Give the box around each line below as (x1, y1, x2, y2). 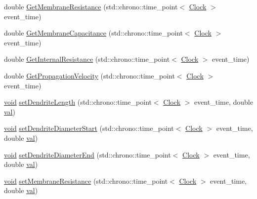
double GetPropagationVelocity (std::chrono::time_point (4, 70, 175, 80)
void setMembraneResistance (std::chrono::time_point (4, 175, 168, 186)
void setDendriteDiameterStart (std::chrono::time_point (4, 123, 174, 133)
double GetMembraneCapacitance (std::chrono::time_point (4, 28, 183, 38)
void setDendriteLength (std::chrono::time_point (4, 97, 152, 107)
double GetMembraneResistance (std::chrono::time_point (4, 1, 178, 11)
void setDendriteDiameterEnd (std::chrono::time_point (4, 149, 171, 159)
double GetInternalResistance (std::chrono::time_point (4, 54, 170, 64)
